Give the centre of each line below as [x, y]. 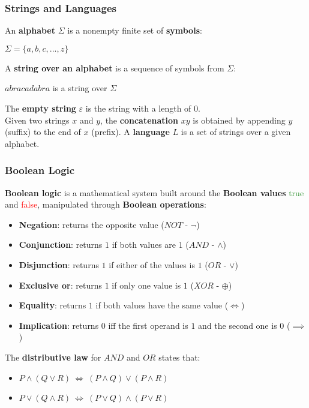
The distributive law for [53, 357]
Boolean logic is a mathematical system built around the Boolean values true [154, 192]
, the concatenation [139, 120]
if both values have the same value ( [162, 305]
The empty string [40, 108]
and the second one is [238, 325]
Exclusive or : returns [61, 285]
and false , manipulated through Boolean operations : [106, 204]
